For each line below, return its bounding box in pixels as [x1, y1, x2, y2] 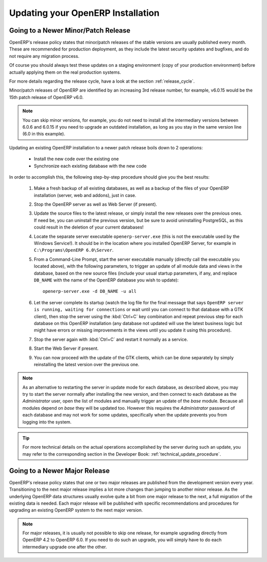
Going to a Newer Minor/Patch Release [9, 26, 131, 35]
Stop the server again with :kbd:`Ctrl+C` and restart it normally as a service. [34, 336, 188, 342]
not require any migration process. [9, 53, 80, 59]
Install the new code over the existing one [34, 156, 119, 162]
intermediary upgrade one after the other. [22, 544, 107, 550]
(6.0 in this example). [22, 131, 65, 137]
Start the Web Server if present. [34, 345, 99, 351]
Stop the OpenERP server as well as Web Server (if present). [34, 201, 158, 207]
